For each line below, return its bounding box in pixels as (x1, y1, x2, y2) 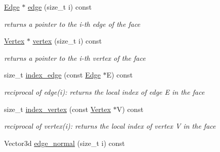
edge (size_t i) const (27, 2, 92, 12)
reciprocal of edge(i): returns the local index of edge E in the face (4, 86, 205, 97)
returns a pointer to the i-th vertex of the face (4, 52, 146, 63)
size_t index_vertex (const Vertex (4, 103, 111, 114)
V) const (117, 103, 143, 114)
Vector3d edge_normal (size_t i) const (4, 137, 125, 148)
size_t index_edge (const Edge (4, 69, 101, 80)
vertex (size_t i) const (32, 35, 102, 46)
